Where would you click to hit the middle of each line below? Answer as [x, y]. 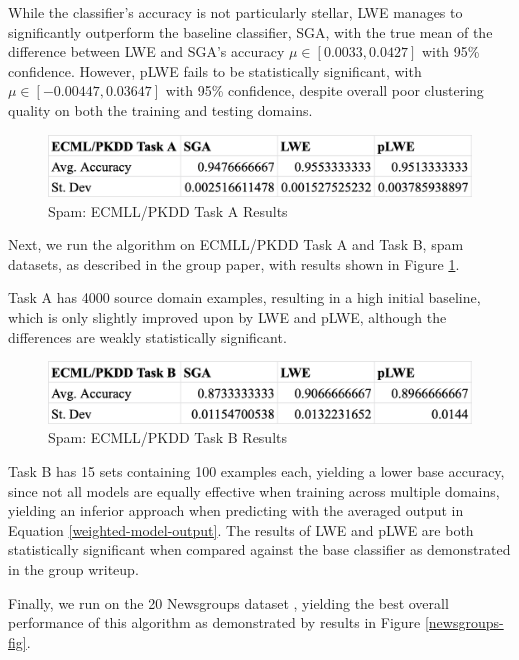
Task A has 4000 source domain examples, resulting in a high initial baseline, [244, 297]
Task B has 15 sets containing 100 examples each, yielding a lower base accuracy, [256, 470]
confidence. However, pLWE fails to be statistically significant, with [215, 70]
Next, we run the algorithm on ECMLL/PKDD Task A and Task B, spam [236, 244]
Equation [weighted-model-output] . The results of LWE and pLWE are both [241, 529]
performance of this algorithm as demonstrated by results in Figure [214, 622]
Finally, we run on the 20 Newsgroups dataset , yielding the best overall [228, 602]
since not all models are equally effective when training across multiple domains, [254, 490]
